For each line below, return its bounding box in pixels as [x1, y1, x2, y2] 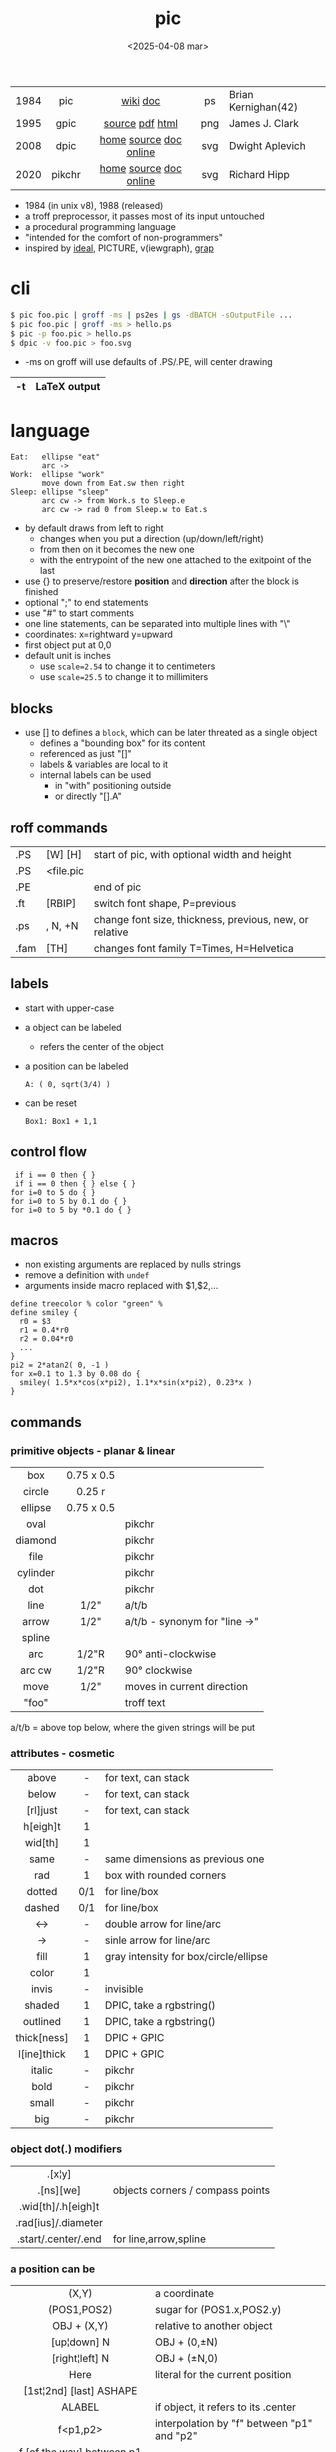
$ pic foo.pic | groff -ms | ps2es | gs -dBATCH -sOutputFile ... [10, 310, 293, 320]
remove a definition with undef [24, 1269, 150, 1281]
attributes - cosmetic [10, 1746, 115, 1760]
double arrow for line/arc [104, 1917, 222, 1931]
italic [30, 2063, 53, 2077]
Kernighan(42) [228, 100, 298, 114]
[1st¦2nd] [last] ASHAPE [23, 2383, 138, 2397]
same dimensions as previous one [104, 1852, 265, 1866]
